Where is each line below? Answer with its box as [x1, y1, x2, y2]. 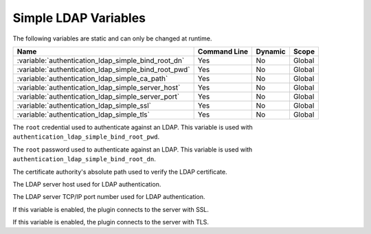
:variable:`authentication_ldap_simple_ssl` [16, 100, 151, 110]
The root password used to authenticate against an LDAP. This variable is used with [12, 145, 253, 154]
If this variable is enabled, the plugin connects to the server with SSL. [12, 205, 210, 213]
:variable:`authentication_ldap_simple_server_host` [16, 82, 181, 92]
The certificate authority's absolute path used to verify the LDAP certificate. [12, 167, 227, 176]
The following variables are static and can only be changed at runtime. [12, 34, 212, 43]
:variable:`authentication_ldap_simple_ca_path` [16, 73, 168, 83]
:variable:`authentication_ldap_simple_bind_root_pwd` [16, 65, 190, 74]
